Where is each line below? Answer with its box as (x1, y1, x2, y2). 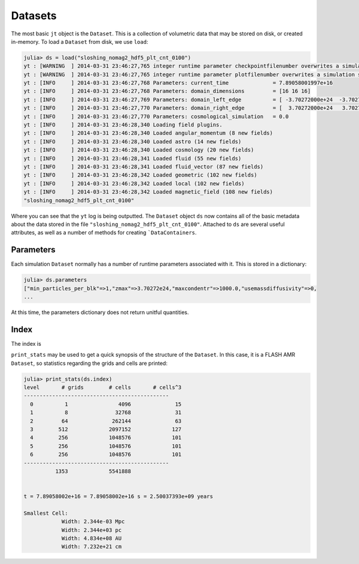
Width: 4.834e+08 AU (61, 535, 122, 542)
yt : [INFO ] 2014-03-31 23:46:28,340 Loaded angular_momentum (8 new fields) (23, 129, 273, 137)
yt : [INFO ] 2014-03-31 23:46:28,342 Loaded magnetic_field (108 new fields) (23, 189, 273, 195)
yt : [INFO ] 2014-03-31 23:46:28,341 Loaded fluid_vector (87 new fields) (23, 164, 264, 170)
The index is (11, 340, 41, 347)
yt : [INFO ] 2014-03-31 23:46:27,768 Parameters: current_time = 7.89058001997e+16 (23, 80, 333, 86)
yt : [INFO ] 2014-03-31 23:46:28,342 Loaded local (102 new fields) (23, 180, 245, 187)
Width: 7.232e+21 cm (61, 543, 122, 550)
